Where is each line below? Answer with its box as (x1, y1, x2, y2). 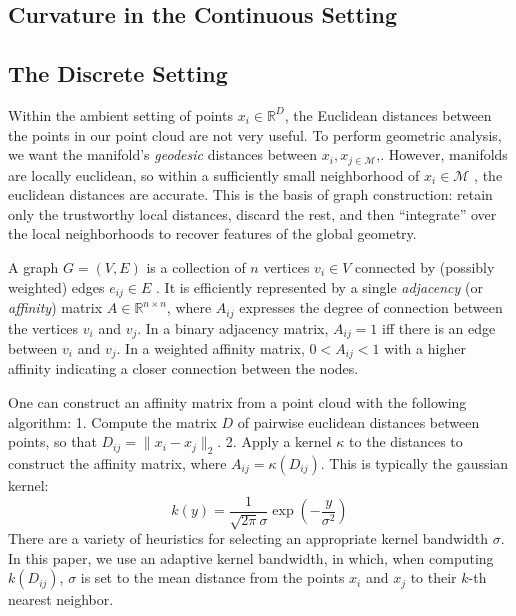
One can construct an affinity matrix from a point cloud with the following (8, 392, 467, 412)
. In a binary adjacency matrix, (137, 317, 329, 338)
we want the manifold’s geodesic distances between (8, 144, 318, 165)
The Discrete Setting (8, 58, 228, 89)
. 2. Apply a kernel (217, 431, 332, 452)
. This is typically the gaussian (320, 452, 509, 473)
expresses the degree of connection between (239, 297, 503, 318)
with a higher (384, 337, 466, 358)
